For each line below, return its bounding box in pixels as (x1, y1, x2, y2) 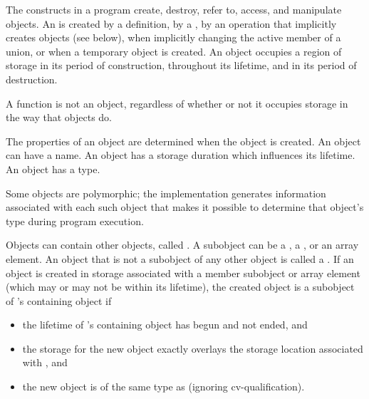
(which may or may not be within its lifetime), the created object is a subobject (6, 279, 355, 294)
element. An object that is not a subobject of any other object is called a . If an (6, 251, 354, 266)
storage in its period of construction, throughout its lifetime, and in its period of (6, 58, 357, 73)
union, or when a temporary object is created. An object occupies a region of (6, 43, 342, 58)
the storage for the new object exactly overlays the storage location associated (22, 341, 363, 356)
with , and (22, 355, 68, 370)
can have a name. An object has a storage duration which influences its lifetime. (6, 147, 355, 162)
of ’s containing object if (6, 293, 112, 308)
